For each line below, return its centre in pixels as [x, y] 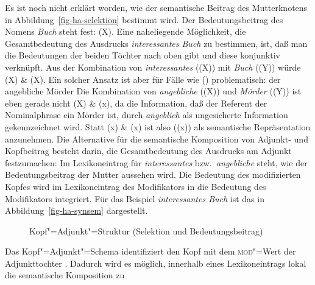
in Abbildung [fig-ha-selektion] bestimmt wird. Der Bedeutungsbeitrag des [144, 19]
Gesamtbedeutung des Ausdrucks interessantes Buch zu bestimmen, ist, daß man [156, 43]
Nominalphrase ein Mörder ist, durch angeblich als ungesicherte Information [147, 115]
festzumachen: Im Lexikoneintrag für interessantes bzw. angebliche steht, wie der [156, 162]
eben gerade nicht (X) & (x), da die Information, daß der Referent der [136, 103]
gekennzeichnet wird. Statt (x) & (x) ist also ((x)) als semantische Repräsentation [158, 126]
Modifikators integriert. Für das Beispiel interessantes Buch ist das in [135, 198]
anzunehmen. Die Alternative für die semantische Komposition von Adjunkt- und [157, 139]
